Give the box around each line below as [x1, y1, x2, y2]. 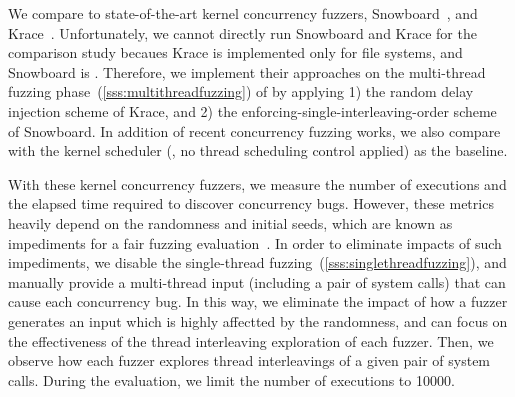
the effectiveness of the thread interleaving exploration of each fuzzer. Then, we [8, 330, 494, 351]
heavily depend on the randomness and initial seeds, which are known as [8, 212, 453, 233]
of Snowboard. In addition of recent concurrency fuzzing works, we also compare [8, 120, 501, 141]
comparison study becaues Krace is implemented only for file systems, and [8, 42, 463, 63]
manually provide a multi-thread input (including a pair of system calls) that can [8, 271, 506, 292]
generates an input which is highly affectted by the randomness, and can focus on [8, 310, 508, 331]
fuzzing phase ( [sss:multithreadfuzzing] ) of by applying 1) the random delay [8, 81, 474, 102]
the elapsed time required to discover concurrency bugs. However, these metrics [8, 193, 494, 214]
